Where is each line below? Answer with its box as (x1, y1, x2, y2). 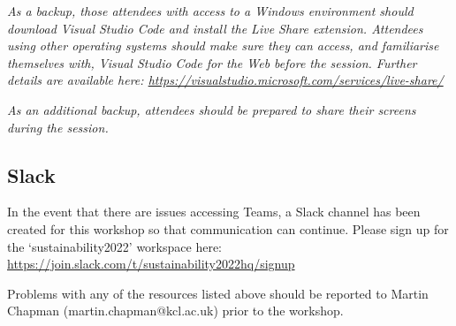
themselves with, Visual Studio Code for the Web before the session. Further (7, 53, 417, 72)
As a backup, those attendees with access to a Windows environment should (7, 2, 414, 19)
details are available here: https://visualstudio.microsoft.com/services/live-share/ (7, 71, 444, 89)
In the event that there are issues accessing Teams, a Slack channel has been (7, 202, 421, 221)
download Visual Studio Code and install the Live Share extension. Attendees (7, 19, 423, 37)
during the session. (7, 118, 109, 136)
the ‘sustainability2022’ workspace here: (7, 237, 222, 255)
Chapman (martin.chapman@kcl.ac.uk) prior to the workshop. (7, 301, 344, 320)
